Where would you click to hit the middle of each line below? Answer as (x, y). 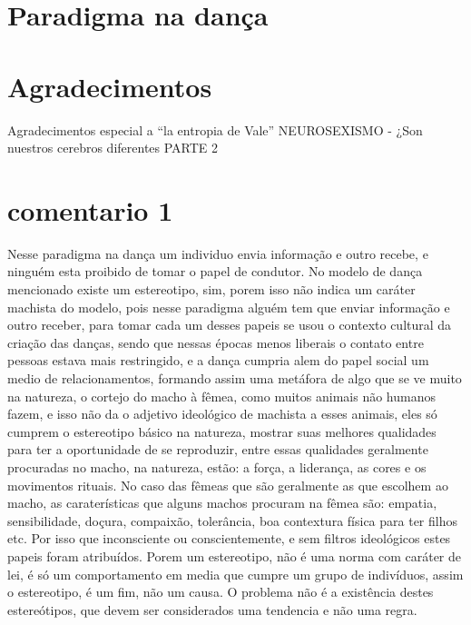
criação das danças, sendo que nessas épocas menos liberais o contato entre (216, 342)
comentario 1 (90, 209)
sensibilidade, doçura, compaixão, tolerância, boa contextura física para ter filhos (232, 520)
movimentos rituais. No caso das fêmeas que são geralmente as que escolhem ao (228, 485)
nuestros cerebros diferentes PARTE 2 (113, 148)
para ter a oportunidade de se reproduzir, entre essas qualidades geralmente (218, 449)
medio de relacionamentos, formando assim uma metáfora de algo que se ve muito (235, 377)
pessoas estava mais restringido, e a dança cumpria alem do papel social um (218, 360)
